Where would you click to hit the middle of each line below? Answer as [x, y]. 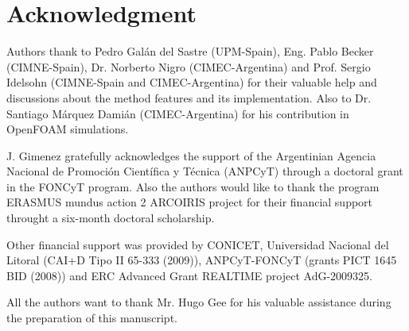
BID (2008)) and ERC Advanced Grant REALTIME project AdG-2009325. [189, 275]
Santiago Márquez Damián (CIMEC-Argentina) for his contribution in [178, 113]
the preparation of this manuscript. [92, 318]
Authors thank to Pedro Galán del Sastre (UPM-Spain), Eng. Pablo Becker [190, 51]
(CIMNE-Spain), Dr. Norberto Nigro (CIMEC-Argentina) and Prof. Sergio [189, 66]
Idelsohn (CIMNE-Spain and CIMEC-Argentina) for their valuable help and [192, 82]
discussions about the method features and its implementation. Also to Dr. [189, 97]
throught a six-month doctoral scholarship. [111, 218]
